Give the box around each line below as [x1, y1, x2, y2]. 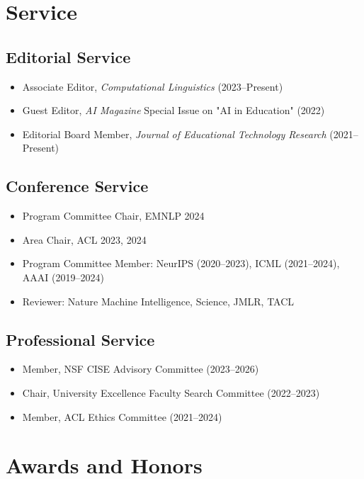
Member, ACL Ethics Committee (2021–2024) [22, 409, 222, 424]
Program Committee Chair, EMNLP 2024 [22, 208, 205, 223]
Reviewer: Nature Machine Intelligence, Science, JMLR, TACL [22, 293, 295, 308]
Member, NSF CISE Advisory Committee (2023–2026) [22, 361, 259, 376]
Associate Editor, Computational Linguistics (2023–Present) [22, 79, 283, 94]
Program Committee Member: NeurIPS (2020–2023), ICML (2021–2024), [22, 256, 340, 271]
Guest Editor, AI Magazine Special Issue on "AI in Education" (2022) [22, 103, 325, 118]
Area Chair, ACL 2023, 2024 [22, 232, 147, 247]
